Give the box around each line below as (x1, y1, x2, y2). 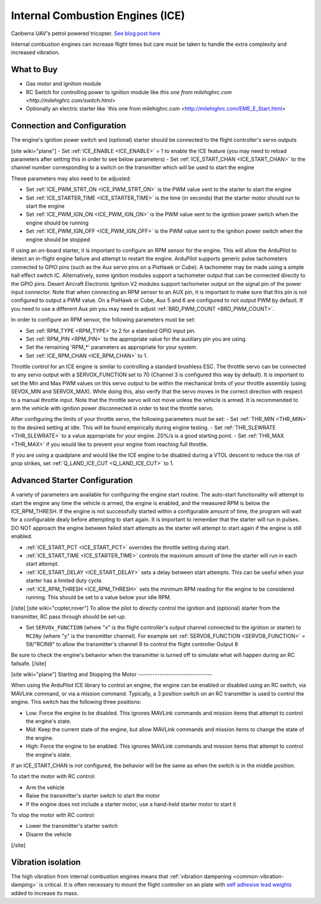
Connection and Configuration (11, 121, 127, 131)
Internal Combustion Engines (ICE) (11, 9, 185, 22)
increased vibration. (11, 49, 60, 56)
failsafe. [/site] (11, 660, 47, 667)
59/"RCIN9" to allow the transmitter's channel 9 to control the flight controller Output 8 (26, 640, 238, 647)
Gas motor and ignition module (26, 80, 102, 88)
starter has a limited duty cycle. (26, 577, 103, 584)
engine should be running (26, 219, 89, 226)
